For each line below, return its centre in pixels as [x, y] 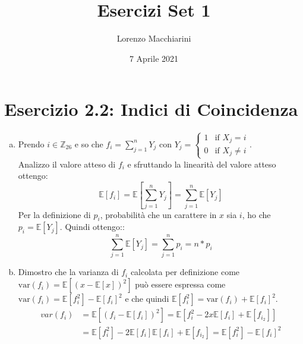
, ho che [256, 214]
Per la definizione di [54, 214]
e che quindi [147, 299]
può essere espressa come [180, 284]
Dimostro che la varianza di [68, 272]
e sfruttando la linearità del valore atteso [202, 164]
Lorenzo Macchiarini [154, 38]
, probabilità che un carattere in [158, 214]
